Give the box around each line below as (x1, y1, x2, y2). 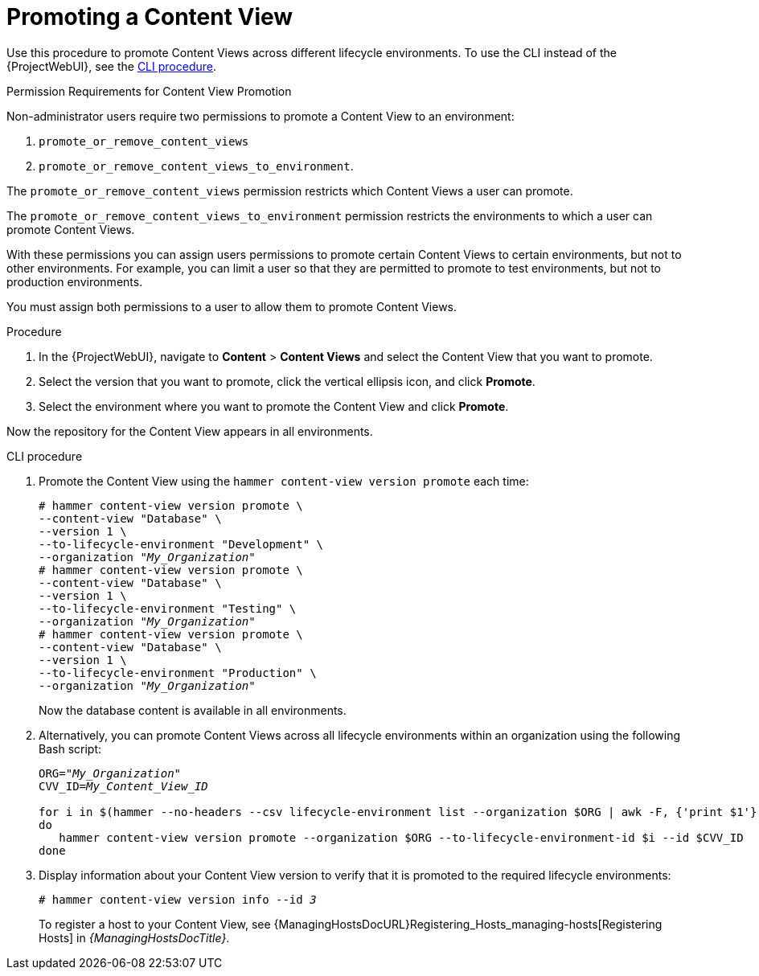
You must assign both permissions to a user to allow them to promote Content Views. (6, 299, 457, 314)
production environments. (6, 274, 143, 289)
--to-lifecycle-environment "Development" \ (39, 537, 324, 551)
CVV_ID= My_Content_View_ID (39, 779, 208, 793)
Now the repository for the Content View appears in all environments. (6, 424, 373, 438)
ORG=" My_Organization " (39, 766, 182, 780)
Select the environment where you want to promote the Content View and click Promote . (39, 399, 509, 413)
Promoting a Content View (6, 3, 293, 31)
